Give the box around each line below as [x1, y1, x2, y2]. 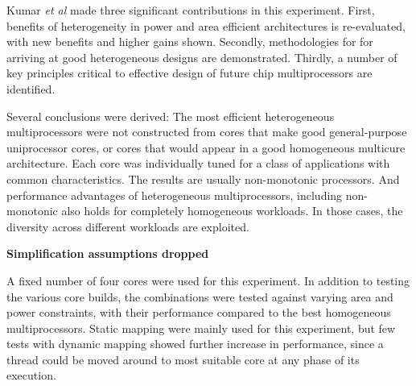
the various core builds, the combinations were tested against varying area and [6, 288, 393, 305]
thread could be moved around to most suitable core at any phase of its [6, 351, 360, 367]
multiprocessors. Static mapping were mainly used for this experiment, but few [6, 319, 396, 336]
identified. [6, 80, 56, 97]
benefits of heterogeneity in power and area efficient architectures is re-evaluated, [6, 17, 406, 34]
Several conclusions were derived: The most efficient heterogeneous [6, 107, 335, 124]
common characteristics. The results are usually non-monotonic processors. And [6, 170, 400, 187]
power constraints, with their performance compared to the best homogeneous [6, 304, 391, 321]
